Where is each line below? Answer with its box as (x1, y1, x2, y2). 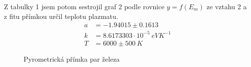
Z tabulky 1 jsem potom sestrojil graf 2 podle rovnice (4, 1, 165, 11)
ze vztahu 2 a (206, 1, 247, 11)
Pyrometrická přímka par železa (24, 53, 120, 64)
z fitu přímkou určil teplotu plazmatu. (4, 11, 118, 21)
